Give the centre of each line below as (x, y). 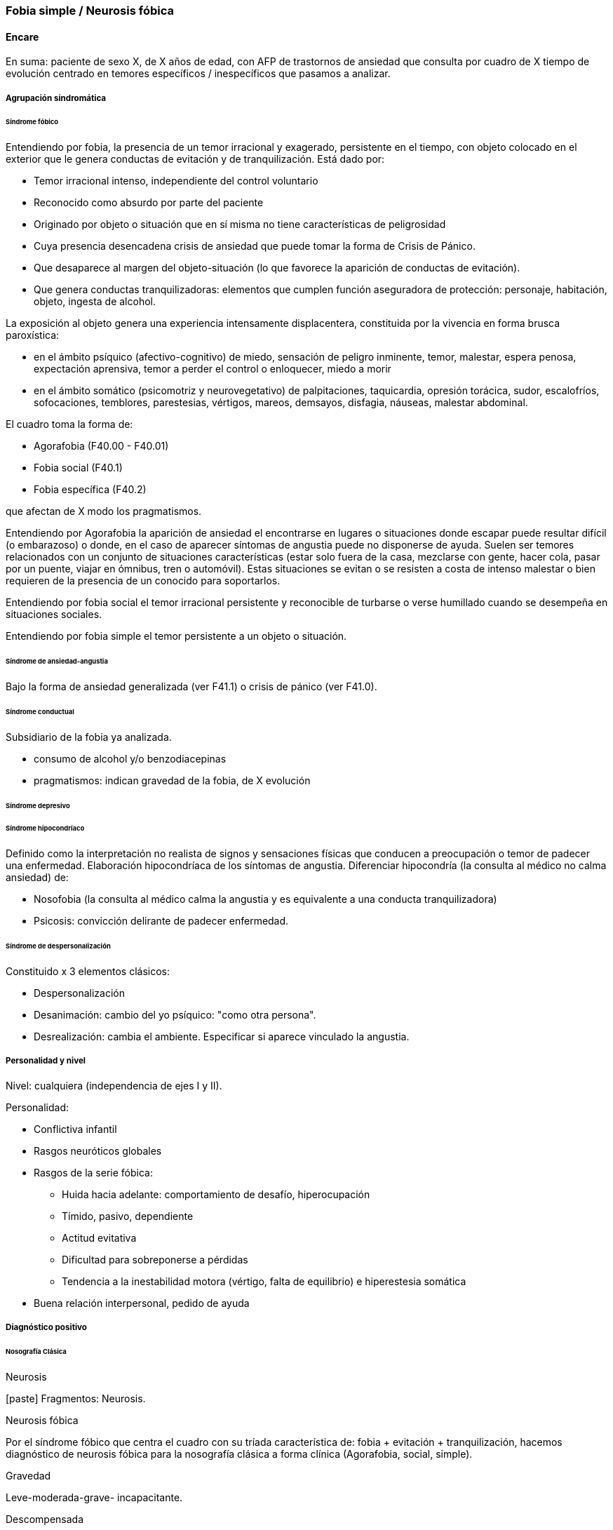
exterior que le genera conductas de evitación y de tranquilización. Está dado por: (195, 159)
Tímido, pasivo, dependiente (128, 1216)
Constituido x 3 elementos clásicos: (88, 971)
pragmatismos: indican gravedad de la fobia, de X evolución (172, 780)
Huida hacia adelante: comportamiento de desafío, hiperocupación (216, 1194)
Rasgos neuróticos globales (98, 1150)
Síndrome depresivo (38, 805)
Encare (22, 36)
